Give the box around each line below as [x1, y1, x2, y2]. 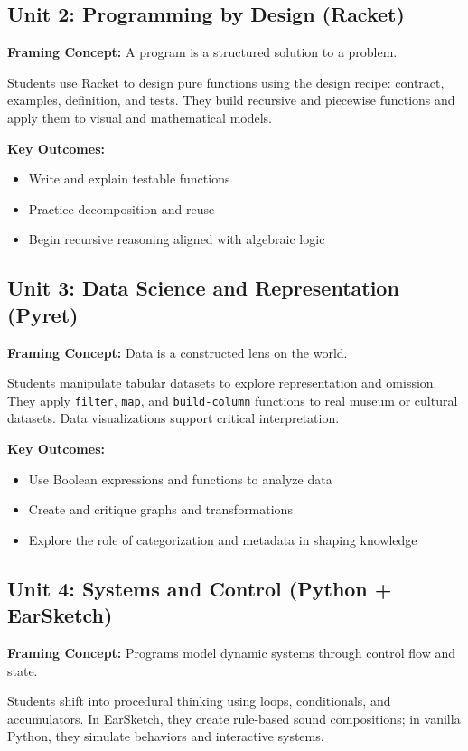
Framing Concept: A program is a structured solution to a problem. [7, 42, 398, 61]
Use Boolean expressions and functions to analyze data [28, 469, 332, 488]
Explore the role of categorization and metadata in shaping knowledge [28, 530, 417, 549]
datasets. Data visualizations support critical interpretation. [7, 408, 340, 427]
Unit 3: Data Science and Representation [7, 274, 399, 302]
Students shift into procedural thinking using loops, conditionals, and [7, 691, 391, 710]
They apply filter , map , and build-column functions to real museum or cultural [7, 390, 458, 409]
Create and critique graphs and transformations [28, 500, 293, 519]
